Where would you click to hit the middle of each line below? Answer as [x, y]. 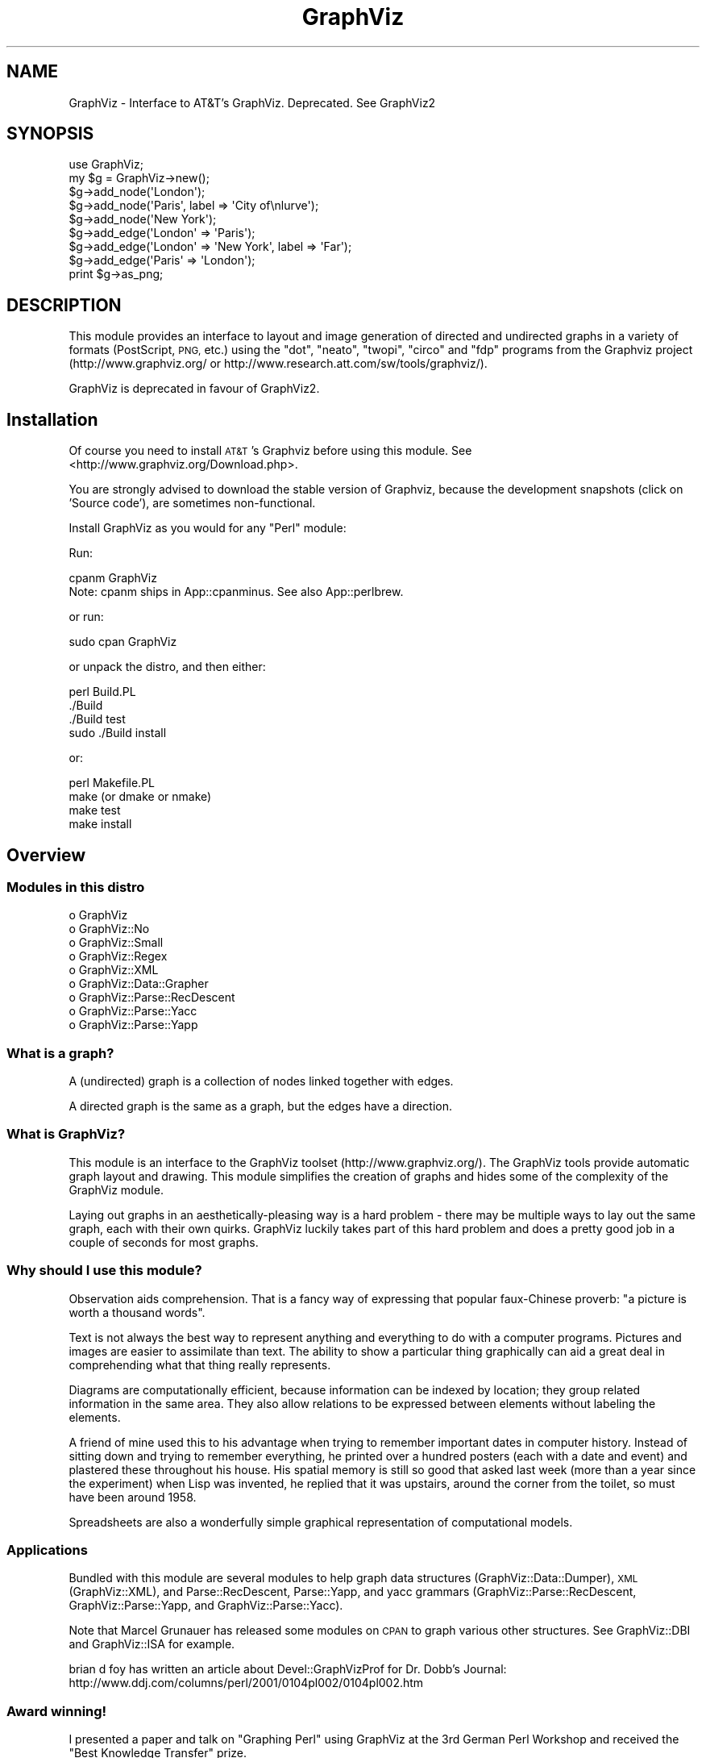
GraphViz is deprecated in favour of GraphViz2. [194, 389]
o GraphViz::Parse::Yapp [133, 1025]
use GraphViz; [106, 165]
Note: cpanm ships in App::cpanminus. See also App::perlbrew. [236, 592]
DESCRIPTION [64, 305]
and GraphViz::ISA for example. [152, 1644]
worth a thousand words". [137, 1312]
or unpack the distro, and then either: [167, 667]
